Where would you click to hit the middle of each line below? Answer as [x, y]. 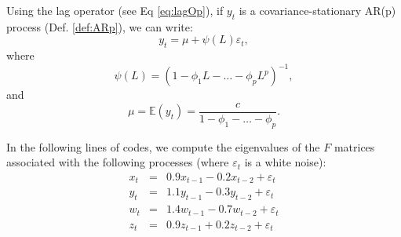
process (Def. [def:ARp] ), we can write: [100, 26]
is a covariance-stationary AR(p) [317, 10]
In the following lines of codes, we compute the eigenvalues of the [163, 146]
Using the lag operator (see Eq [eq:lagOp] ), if [115, 10]
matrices [354, 146]
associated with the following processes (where [118, 162]
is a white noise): [285, 162]
